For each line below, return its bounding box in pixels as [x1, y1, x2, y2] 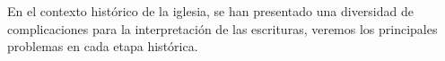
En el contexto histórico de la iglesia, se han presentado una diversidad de [7, 2, 414, 20]
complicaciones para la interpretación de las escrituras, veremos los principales [7, 19, 438, 38]
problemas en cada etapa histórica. [7, 37, 198, 56]
